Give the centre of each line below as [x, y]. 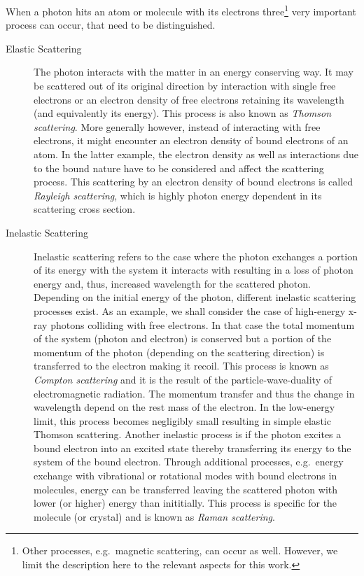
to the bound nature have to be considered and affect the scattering [179, 168]
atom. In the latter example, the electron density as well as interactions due [196, 154]
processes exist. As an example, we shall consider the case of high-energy [190, 310]
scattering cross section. [85, 209]
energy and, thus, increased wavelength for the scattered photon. [172, 283]
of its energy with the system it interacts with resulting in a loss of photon [194, 270]
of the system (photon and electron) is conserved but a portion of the [183, 338]
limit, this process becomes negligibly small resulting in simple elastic [182, 420]
